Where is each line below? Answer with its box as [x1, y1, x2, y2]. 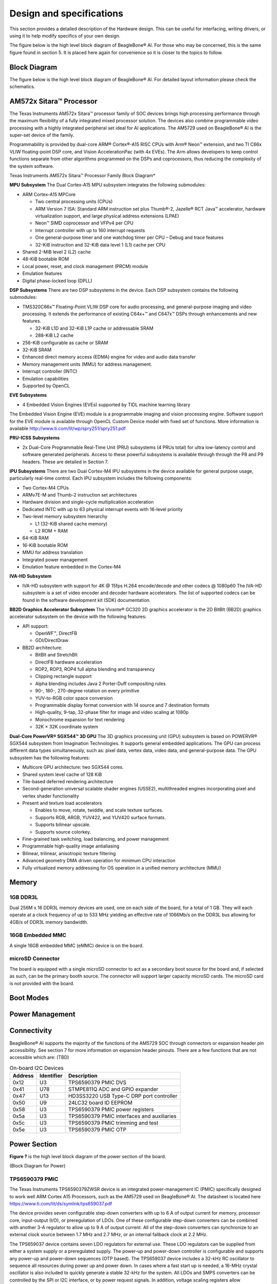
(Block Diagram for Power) [9, 1162, 66, 1168]
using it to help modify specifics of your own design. [9, 32, 121, 39]
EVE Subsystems [9, 392, 47, 398]
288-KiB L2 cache [35, 332, 74, 338]
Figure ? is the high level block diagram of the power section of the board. [9, 1153, 166, 1159]
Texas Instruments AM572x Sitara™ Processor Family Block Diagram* [9, 173, 156, 179]
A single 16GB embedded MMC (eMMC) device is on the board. [9, 942, 144, 949]
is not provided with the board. [9, 980, 74, 986]
